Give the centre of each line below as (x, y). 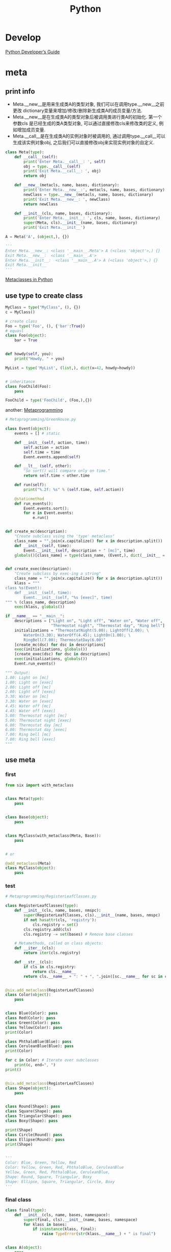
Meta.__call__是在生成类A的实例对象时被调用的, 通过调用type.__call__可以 (89, 136)
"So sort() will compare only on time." (67, 471)
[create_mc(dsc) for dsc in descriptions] (60, 645)
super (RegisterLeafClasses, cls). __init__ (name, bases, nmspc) (92, 915)
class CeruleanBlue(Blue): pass (39, 1046)
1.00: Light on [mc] (27, 677)
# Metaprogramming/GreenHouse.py (41, 419)
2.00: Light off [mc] (28, 687)
